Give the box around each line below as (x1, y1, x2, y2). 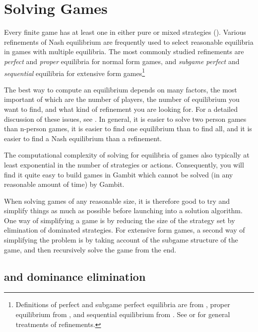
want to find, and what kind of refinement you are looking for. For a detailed (4, 103, 238, 114)
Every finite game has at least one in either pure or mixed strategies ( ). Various (4, 27, 246, 37)
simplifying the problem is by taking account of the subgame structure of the (4, 235, 238, 245)
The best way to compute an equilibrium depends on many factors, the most (4, 84, 237, 94)
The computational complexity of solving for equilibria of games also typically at (4, 150, 250, 160)
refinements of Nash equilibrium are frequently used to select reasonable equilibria (4, 36, 254, 47)
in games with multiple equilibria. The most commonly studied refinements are (4, 46, 244, 57)
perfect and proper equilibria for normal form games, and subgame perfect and (4, 56, 240, 66)
